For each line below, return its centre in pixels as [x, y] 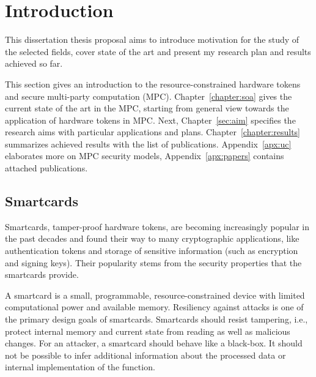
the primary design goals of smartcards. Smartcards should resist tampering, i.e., [156, 319]
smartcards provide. [42, 274]
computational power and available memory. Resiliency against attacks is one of [154, 307]
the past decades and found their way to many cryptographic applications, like [152, 238]
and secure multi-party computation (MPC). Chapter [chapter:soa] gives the [149, 96]
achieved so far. [34, 63]
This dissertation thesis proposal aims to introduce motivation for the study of [152, 39]
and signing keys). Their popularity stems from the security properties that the [153, 262]
